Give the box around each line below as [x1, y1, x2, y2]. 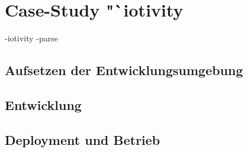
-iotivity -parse [5, 32, 58, 44]
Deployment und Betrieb [5, 130, 160, 148]
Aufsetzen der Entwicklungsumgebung [5, 61, 243, 79]
